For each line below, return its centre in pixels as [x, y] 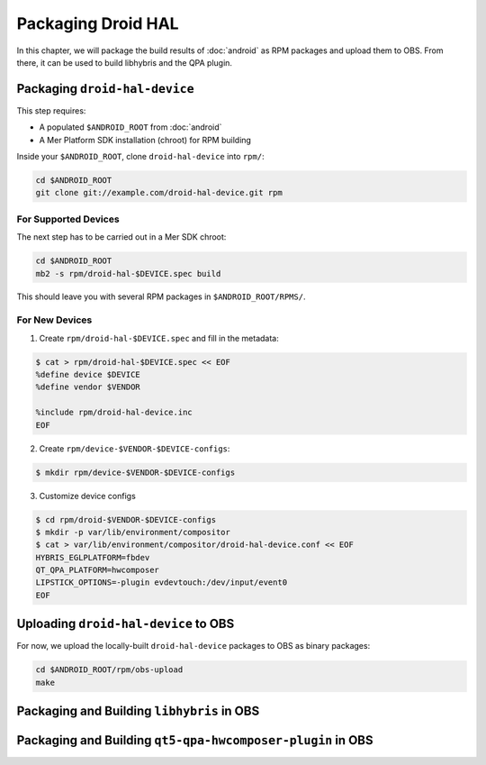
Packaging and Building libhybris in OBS [138, 711]
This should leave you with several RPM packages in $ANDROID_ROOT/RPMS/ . [161, 296]
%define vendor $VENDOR [88, 387]
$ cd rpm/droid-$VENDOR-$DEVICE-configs [126, 519]
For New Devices [54, 320]
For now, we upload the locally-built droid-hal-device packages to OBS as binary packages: [193, 646]
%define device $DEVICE [88, 374]
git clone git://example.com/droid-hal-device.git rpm [159, 193]
